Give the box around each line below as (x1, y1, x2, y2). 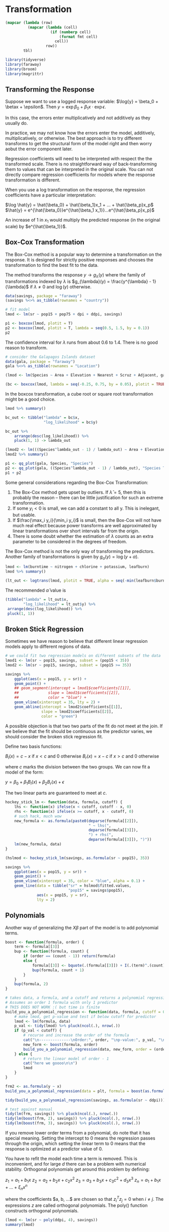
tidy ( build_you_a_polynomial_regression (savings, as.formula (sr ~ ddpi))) (5, 1097, 165, 1103)
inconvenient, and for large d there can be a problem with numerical (5, 1161, 146, 1167)
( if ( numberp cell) (50, 29, 92, 35)
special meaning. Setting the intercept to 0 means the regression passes (5, 1135, 155, 1142)
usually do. (5, 120, 28, 126)
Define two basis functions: (5, 743, 62, 749)
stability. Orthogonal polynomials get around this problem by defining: (5, 1166, 150, 1172)
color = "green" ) (41, 714, 78, 719)
